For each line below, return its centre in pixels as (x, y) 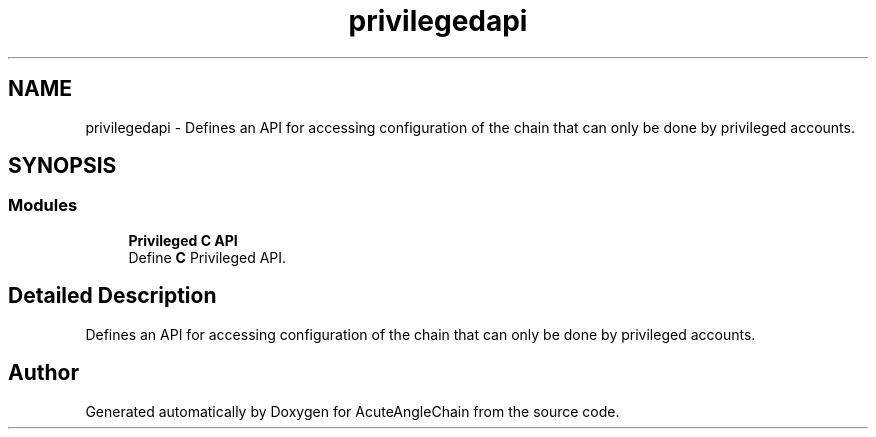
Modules (43, 205)
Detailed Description (112, 296)
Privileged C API (183, 240)
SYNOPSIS (62, 166)
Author (43, 373)
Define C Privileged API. (207, 257)
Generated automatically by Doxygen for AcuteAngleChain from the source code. (352, 411)
